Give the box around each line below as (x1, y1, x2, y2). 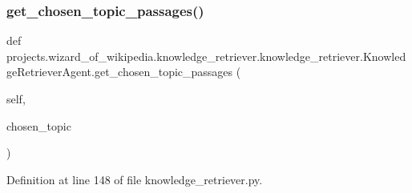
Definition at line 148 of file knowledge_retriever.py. (6, 171, 263, 187)
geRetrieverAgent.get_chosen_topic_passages (6, 63, 233, 80)
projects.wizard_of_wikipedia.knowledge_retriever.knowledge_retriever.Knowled (6, 47, 406, 64)
